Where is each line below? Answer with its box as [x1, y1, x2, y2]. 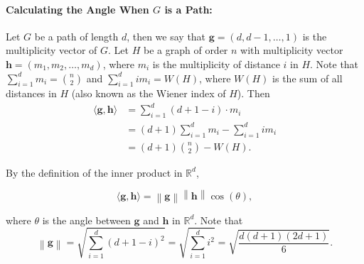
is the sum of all [272, 70, 343, 85]
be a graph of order [144, 43, 228, 57]
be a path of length [34, 28, 119, 43]
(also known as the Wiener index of [71, 86, 226, 101]
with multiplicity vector [240, 43, 343, 57]
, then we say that [127, 28, 206, 43]
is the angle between [42, 212, 131, 227]
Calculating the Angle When [6, 1, 149, 16]
